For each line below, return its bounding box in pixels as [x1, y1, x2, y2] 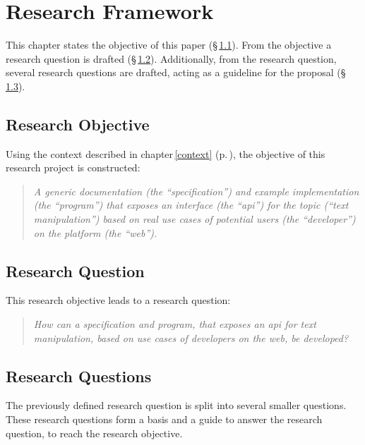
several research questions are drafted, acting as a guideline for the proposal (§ [6, 65, 346, 80]
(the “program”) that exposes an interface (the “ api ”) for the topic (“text [33, 197, 349, 212]
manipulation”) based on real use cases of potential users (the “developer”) [33, 212, 356, 226]
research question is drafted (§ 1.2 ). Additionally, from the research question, [6, 51, 337, 66]
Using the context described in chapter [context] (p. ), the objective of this [6, 146, 325, 161]
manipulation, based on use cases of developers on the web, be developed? [33, 330, 349, 345]
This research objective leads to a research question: [6, 293, 231, 307]
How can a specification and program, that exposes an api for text [33, 317, 316, 331]
